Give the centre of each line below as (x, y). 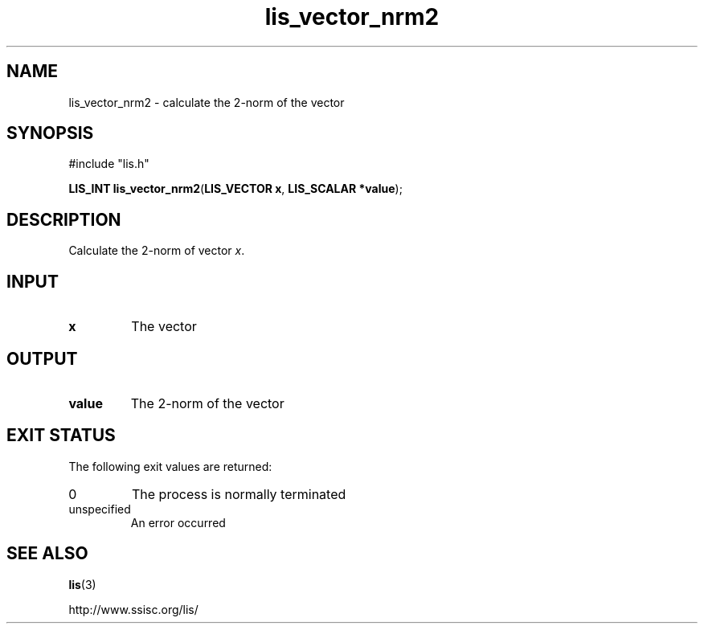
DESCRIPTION (64, 219)
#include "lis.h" (109, 164)
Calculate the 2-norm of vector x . (157, 251)
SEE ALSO (47, 554)
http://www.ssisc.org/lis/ (133, 609)
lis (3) (82, 584)
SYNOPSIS (50, 133)
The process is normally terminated (239, 494)
